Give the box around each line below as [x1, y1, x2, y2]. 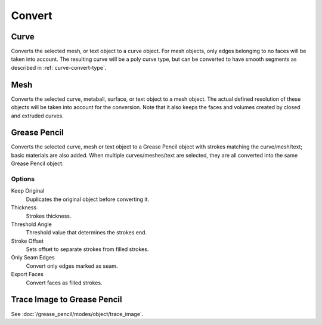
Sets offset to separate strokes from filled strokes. [26, 246, 149, 253]
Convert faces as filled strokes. [26, 279, 103, 286]
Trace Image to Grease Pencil [11, 295, 122, 305]
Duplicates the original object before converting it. [26, 196, 149, 203]
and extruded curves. [11, 112, 64, 119]
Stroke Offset [11, 237, 44, 244]
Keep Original [11, 187, 45, 194]
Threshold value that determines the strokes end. [26, 229, 147, 236]
